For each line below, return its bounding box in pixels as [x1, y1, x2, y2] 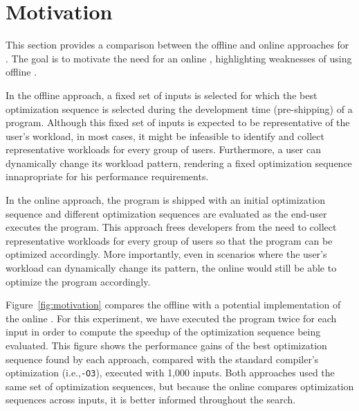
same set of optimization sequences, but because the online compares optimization [6, 378, 354, 393]
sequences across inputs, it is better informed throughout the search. [6, 392, 296, 407]
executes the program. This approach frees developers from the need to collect [6, 220, 337, 234]
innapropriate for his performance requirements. [6, 169, 209, 184]
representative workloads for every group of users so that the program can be [6, 233, 333, 247]
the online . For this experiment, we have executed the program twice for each [6, 311, 337, 325]
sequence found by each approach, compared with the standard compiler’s [6, 351, 319, 366]
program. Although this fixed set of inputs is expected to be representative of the [6, 115, 350, 130]
